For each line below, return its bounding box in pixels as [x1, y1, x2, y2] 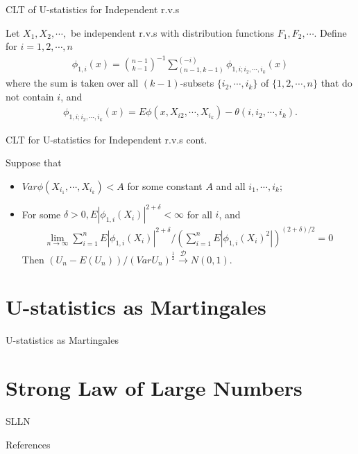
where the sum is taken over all [6, 76, 139, 90]
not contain [6, 89, 54, 103]
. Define [314, 25, 347, 40]
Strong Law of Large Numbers [6, 374, 302, 402]
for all [187, 207, 212, 221]
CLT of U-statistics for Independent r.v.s [6, 2, 180, 16]
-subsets [180, 76, 214, 90]
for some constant [127, 178, 203, 193]
